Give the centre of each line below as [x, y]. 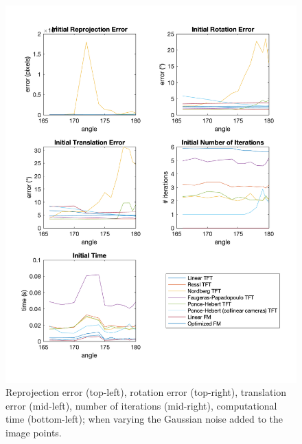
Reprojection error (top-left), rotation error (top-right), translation [146, 392]
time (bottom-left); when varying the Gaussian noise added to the [144, 419]
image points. [34, 432]
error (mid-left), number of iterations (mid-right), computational [141, 405]
